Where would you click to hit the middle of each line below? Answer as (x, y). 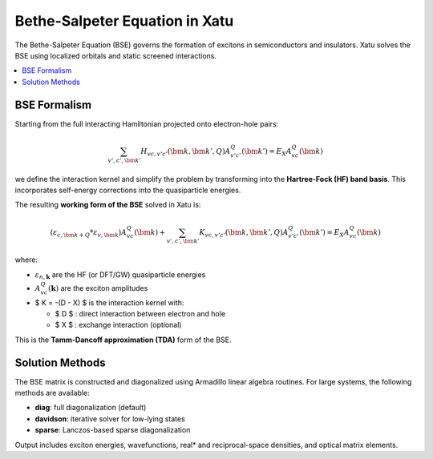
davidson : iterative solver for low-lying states (110, 419)
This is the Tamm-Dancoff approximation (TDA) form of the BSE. (123, 340)
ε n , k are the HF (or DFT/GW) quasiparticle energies (120, 275)
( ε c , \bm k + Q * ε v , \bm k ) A (89, 233)
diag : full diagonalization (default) (91, 408)
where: (26, 260)
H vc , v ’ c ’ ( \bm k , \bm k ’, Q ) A (186, 152)
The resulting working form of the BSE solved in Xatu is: (108, 205)
